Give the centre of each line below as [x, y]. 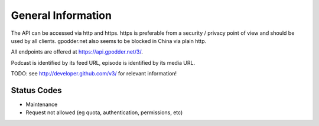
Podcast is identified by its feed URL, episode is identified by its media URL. [103, 62]
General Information [61, 15]
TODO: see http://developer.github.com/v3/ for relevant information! [94, 74]
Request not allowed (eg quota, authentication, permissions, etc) [104, 112]
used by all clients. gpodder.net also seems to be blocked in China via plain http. [109, 41]
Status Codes [36, 90]
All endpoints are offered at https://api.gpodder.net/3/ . [77, 52]
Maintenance [42, 105]
